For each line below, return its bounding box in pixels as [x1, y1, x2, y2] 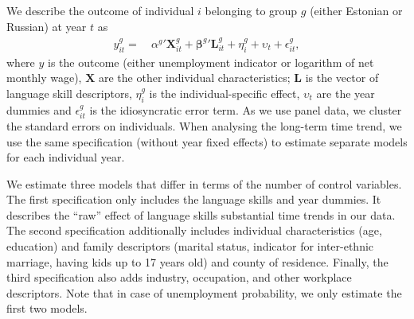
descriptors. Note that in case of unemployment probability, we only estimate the [6, 284, 402, 301]
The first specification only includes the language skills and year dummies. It [6, 191, 381, 208]
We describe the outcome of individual [6, 2, 194, 18]
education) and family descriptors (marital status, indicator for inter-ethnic [6, 238, 374, 255]
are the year [316, 84, 375, 101]
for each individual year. [6, 149, 125, 165]
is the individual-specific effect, [149, 84, 300, 101]
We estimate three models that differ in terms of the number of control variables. [6, 175, 402, 192]
